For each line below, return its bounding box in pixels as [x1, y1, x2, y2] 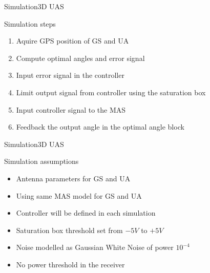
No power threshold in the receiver [16, 259, 125, 269]
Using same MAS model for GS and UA [16, 190, 142, 201]
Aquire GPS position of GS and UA [16, 35, 129, 46]
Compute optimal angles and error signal [16, 52, 145, 63]
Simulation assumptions [4, 156, 79, 166]
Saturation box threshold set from [16, 224, 123, 235]
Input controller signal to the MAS [16, 104, 126, 115]
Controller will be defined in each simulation [16, 207, 156, 218]
